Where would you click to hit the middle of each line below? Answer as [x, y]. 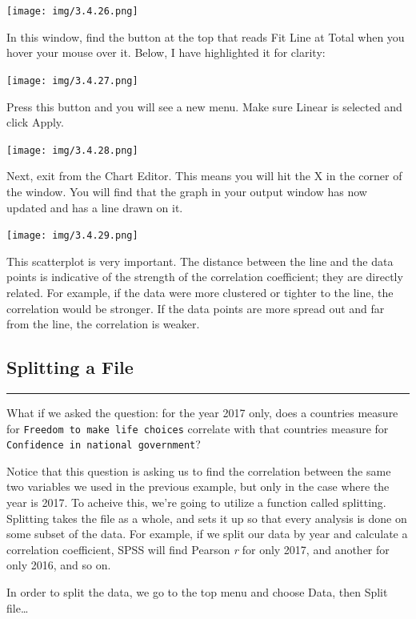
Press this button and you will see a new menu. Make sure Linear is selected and [204, 106]
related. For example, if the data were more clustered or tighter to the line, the [200, 292]
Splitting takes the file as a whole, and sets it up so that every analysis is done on [207, 518]
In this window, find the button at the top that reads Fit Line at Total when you [206, 36]
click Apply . [35, 122]
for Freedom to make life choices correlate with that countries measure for [198, 428]
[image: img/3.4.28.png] [72, 150]
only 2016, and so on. [59, 565]
